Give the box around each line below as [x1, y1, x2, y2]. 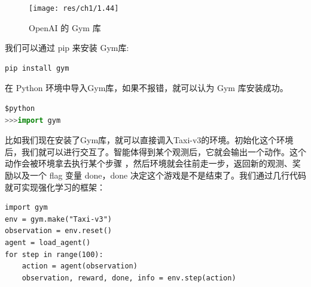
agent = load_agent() [5, 238, 91, 247]
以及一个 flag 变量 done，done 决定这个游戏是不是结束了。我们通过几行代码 [13, 169, 306, 181]
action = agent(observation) [22, 262, 138, 271]
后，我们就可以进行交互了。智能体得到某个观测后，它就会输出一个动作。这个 [5, 145, 306, 158]
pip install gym [5, 64, 69, 72]
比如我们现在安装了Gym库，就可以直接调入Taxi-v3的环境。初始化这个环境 [5, 134, 294, 146]
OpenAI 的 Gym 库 [29, 21, 101, 34]
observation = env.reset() [5, 226, 112, 235]
